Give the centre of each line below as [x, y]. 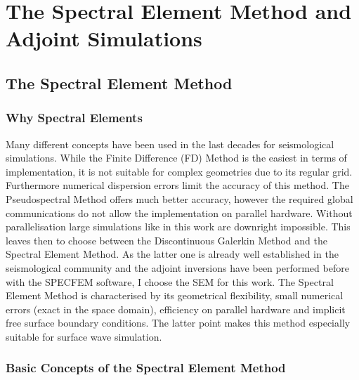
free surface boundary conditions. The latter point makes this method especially [178, 323]
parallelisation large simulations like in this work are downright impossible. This [178, 227]
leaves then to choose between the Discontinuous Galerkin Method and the [167, 240]
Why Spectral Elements [74, 118]
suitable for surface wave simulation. [84, 336]
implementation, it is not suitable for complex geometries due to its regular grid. [179, 171]
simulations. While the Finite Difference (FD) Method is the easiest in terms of [176, 158]
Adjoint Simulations [104, 38]
